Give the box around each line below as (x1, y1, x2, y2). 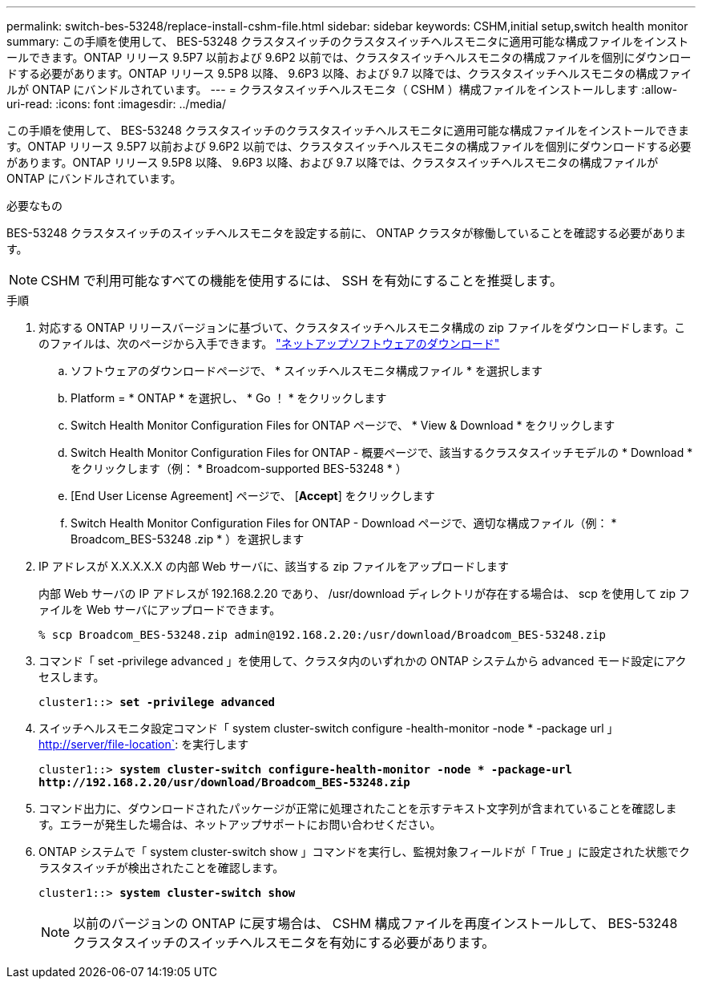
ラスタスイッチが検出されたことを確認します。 (38, 861, 284, 874)
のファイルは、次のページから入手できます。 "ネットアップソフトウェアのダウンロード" (38, 337, 500, 350)
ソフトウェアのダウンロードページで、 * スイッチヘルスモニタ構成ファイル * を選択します (71, 364, 543, 377)
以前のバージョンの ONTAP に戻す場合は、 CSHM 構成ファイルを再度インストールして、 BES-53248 (73, 915, 678, 931)
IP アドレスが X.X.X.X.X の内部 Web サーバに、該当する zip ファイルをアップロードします (38, 559, 510, 573)
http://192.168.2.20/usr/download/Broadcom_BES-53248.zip (38, 776, 410, 789)
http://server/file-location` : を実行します (38, 737, 249, 751)
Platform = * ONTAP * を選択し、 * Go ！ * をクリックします (71, 391, 387, 405)
